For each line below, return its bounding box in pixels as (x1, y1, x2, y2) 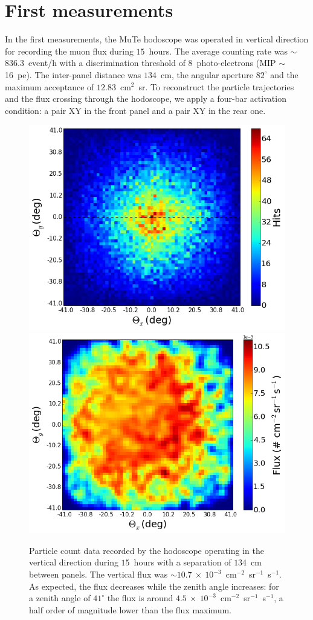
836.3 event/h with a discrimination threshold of (5, 56, 186, 69)
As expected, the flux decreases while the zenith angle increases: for (29, 579, 279, 592)
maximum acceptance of (5, 80, 94, 93)
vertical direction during (29, 556, 118, 568)
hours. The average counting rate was (149, 44, 288, 57)
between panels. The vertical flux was (29, 568, 168, 581)
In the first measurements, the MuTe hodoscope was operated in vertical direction (5, 33, 309, 45)
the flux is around (107, 592, 173, 604)
